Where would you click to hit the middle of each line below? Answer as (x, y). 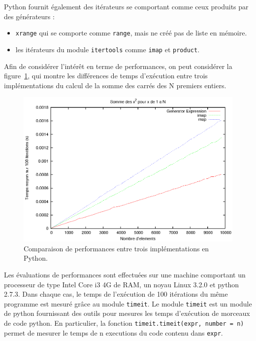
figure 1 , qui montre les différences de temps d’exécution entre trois (106, 76)
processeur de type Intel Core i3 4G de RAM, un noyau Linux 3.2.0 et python (122, 284)
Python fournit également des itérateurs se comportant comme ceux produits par (126, 6)
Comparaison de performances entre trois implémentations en (116, 248)
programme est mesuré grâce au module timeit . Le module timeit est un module (128, 303)
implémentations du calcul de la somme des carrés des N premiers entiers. (115, 85)
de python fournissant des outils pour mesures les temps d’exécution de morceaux (127, 313)
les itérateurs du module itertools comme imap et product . (108, 49)
